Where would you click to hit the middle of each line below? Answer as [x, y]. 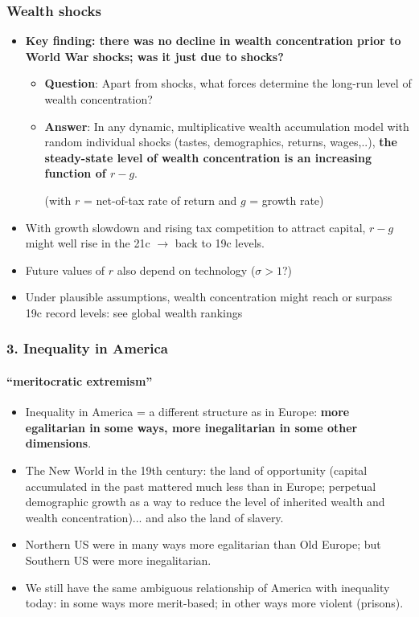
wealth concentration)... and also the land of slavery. [154, 517]
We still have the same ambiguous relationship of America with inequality [207, 587]
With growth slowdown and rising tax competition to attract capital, [195, 227]
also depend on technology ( [186, 270]
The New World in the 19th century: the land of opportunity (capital [196, 470]
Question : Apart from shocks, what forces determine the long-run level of [228, 83]
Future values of [65, 270]
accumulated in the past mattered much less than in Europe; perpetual [201, 486]
